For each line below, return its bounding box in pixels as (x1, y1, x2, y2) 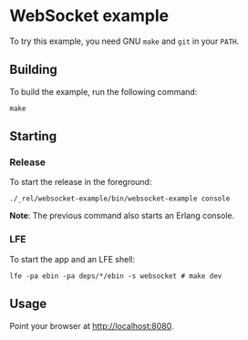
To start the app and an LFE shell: (9, 253, 135, 264)
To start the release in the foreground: (9, 177, 152, 188)
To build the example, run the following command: (9, 86, 198, 97)
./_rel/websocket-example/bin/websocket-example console (9, 194, 231, 203)
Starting (9, 129, 57, 144)
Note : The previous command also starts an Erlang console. (9, 211, 235, 222)
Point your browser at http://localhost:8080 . (9, 320, 174, 331)
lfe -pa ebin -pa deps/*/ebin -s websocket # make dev (9, 271, 222, 281)
